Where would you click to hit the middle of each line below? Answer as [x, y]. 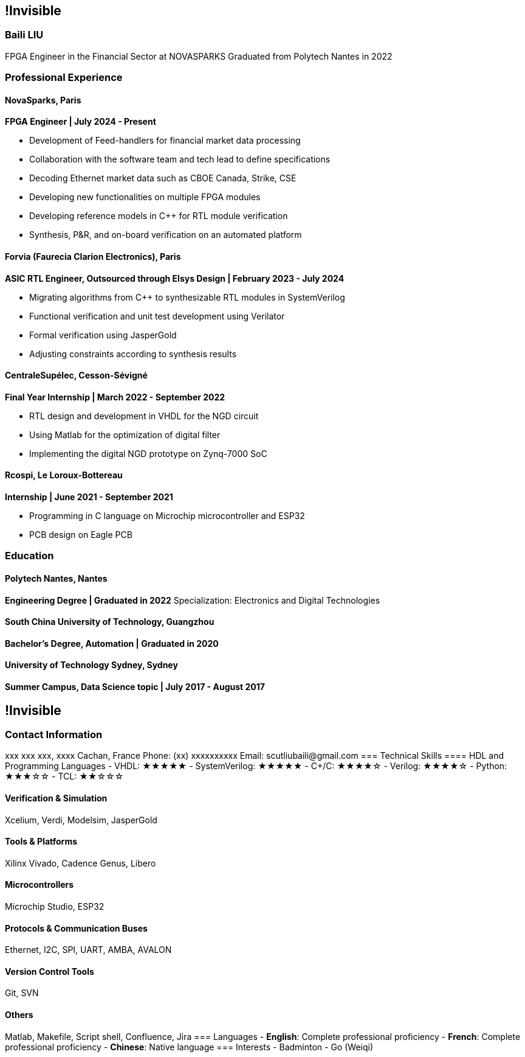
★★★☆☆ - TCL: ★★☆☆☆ [64, 776]
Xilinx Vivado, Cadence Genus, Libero [81, 863]
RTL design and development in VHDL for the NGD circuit [144, 416]
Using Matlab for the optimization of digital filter [125, 434]
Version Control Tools [50, 971]
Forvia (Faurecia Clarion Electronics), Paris [93, 256]
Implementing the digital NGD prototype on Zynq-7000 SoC [148, 453]
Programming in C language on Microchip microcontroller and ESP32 [167, 516]
